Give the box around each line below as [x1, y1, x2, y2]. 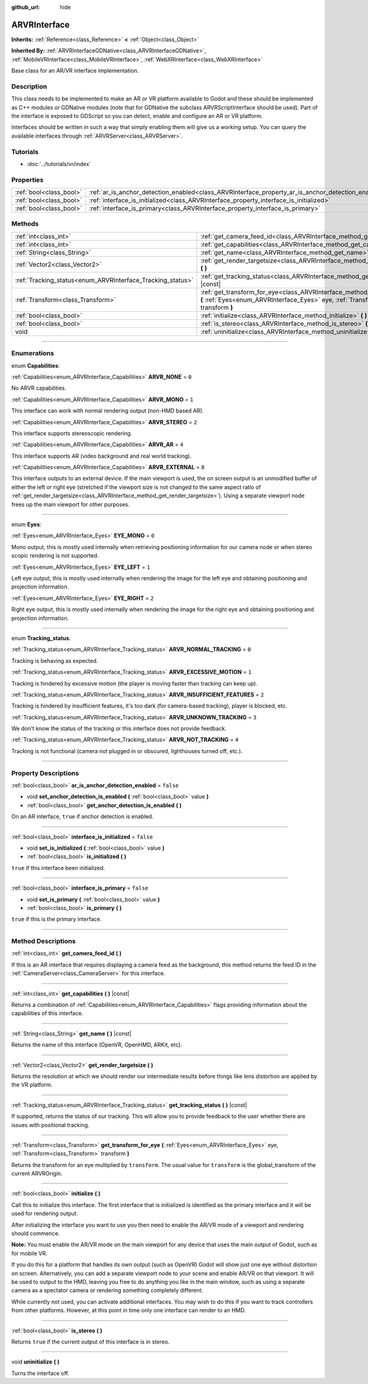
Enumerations [11, 349, 55, 358]
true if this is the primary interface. [11, 915, 102, 923]
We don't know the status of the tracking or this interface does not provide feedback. [11, 725, 227, 732]
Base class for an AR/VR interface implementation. [11, 67, 139, 74]
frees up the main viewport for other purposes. [11, 500, 130, 508]
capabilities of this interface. [11, 1010, 83, 1017]
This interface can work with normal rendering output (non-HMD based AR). [11, 407, 204, 414]
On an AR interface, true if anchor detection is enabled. [11, 813, 154, 820]
